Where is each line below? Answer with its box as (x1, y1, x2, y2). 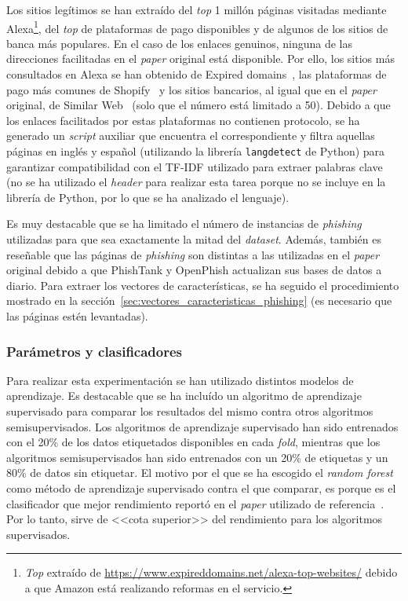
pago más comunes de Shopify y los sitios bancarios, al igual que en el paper (6, 81, 377, 97)
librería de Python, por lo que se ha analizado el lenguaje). (6, 189, 290, 205)
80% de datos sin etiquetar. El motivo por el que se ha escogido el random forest (6, 464, 393, 481)
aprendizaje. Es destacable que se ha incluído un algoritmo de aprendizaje (6, 387, 362, 404)
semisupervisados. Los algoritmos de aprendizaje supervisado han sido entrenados (6, 418, 399, 434)
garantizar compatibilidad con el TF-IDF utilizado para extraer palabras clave (6, 158, 383, 174)
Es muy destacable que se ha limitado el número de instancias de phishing (6, 215, 362, 232)
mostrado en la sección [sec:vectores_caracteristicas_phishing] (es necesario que (6, 292, 392, 309)
